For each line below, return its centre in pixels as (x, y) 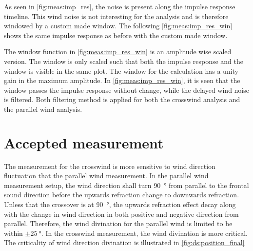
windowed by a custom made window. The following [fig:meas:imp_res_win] (118, 26)
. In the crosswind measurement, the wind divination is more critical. (145, 233)
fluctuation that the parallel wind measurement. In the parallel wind (106, 176)
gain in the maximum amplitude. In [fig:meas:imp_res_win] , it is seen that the (122, 80)
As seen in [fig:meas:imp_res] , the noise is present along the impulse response (120, 6)
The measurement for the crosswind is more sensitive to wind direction (110, 166)
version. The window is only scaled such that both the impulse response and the (124, 61)
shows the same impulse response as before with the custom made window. (116, 35)
